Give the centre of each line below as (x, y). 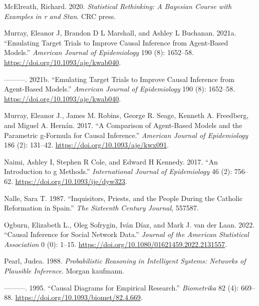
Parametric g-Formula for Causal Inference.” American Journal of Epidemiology (126, 135)
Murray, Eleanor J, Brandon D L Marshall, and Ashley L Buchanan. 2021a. (120, 33)
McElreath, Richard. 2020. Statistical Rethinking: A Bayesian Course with (118, 6)
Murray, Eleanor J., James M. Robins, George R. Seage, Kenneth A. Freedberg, (126, 115)
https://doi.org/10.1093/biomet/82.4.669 (78, 297)
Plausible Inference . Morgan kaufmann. (64, 271)
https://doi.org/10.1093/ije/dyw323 (70, 181)
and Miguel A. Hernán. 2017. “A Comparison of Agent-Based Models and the (123, 125)
